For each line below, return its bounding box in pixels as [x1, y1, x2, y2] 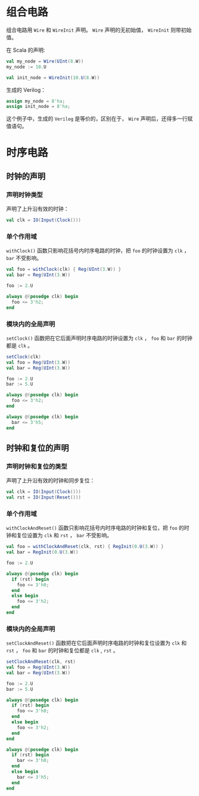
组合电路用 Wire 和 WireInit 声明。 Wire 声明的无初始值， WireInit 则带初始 [6, 26, 192, 33]
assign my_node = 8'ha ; [6, 98, 66, 104]
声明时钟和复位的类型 [6, 462, 67, 470]
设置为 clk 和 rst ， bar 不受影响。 [26, 532, 113, 539]
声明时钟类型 [6, 190, 43, 199]
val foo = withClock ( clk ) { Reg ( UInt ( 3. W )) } [6, 267, 122, 272]
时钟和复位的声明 [6, 442, 69, 453]
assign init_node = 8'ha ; [6, 104, 70, 110]
